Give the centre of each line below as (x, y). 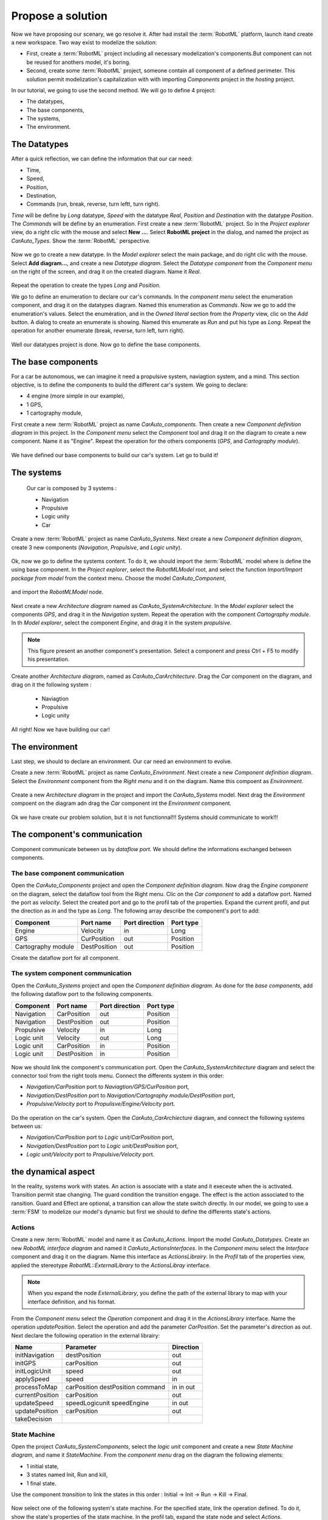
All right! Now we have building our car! (61, 729)
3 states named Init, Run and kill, (67, 1475)
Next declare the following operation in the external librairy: (86, 1335)
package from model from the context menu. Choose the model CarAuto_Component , (119, 578)
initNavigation (35, 1355)
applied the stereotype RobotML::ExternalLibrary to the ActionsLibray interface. (111, 1265)
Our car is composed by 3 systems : (72, 488)
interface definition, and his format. (72, 1302)
